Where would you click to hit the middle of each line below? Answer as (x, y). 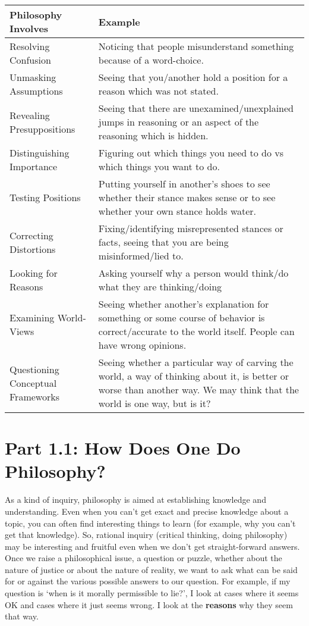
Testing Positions (45, 197)
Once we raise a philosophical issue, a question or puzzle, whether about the (144, 558)
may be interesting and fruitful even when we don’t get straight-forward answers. (152, 546)
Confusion (30, 60)
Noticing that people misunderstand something (196, 46)
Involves (29, 28)
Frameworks (34, 396)
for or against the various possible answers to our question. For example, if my (148, 581)
